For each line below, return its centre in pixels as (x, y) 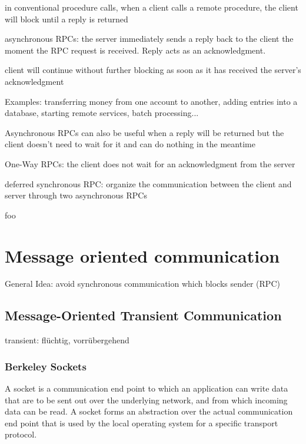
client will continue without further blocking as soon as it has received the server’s (153, 70)
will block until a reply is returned (66, 19)
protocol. (21, 434)
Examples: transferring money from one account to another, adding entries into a (151, 101)
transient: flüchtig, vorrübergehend (67, 340)
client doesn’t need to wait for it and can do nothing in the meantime (130, 144)
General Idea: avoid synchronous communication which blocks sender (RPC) (142, 284)
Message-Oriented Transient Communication (143, 315)
